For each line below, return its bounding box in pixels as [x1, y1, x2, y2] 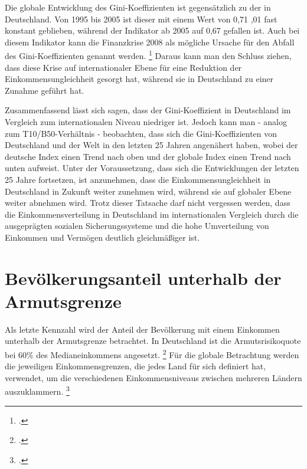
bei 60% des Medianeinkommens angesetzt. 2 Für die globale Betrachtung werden [5, 347, 299, 360]
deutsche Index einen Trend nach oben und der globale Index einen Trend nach [5, 150, 291, 162]
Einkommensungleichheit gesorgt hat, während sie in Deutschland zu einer [5, 73, 274, 85]
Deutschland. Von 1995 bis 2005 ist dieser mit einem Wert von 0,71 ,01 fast [5, 12, 277, 25]
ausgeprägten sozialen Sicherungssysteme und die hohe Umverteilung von [5, 219, 269, 232]
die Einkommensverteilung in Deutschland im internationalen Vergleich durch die [5, 208, 299, 220]
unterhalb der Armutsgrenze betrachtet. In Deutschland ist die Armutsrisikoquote [5, 334, 301, 347]
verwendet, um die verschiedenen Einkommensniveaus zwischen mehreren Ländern [5, 371, 302, 383]
